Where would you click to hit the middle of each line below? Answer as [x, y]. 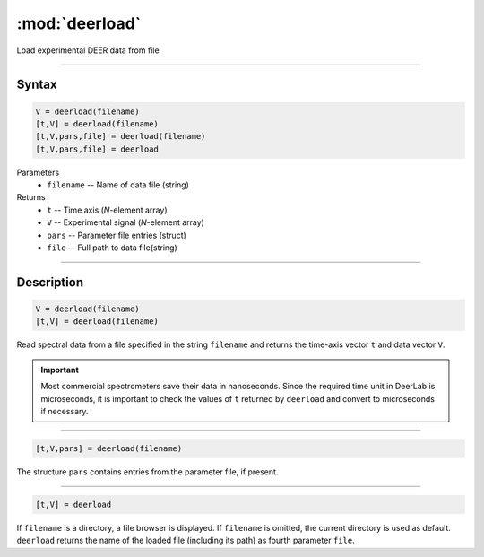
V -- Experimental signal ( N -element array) [126, 222]
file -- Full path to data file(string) [112, 248]
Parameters [38, 172]
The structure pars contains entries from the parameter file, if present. [147, 472]
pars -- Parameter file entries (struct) [117, 235]
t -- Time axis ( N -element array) [107, 210]
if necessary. [65, 411]
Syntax [37, 85]
